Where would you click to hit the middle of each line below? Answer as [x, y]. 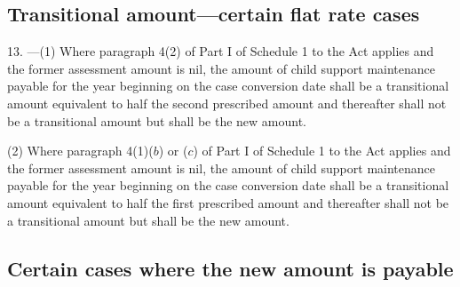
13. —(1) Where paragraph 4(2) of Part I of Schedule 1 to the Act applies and [221, 51]
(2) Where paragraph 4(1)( [80, 151]
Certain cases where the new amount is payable [230, 268]
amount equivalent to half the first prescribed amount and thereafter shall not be [228, 202]
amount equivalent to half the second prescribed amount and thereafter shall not [227, 103]
